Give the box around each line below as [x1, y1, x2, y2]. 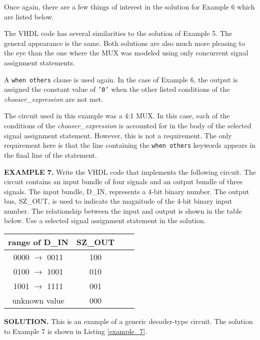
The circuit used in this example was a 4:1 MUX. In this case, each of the [4, 110, 230, 121]
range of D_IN [8, 236, 68, 248]
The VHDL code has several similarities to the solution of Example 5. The [4, 28, 232, 38]
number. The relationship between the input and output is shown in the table [4, 205, 242, 216]
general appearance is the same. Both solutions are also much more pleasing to [4, 37, 245, 48]
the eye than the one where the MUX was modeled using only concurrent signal [4, 47, 248, 58]
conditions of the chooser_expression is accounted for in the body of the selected [4, 120, 251, 131]
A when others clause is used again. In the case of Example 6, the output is [4, 74, 238, 84]
